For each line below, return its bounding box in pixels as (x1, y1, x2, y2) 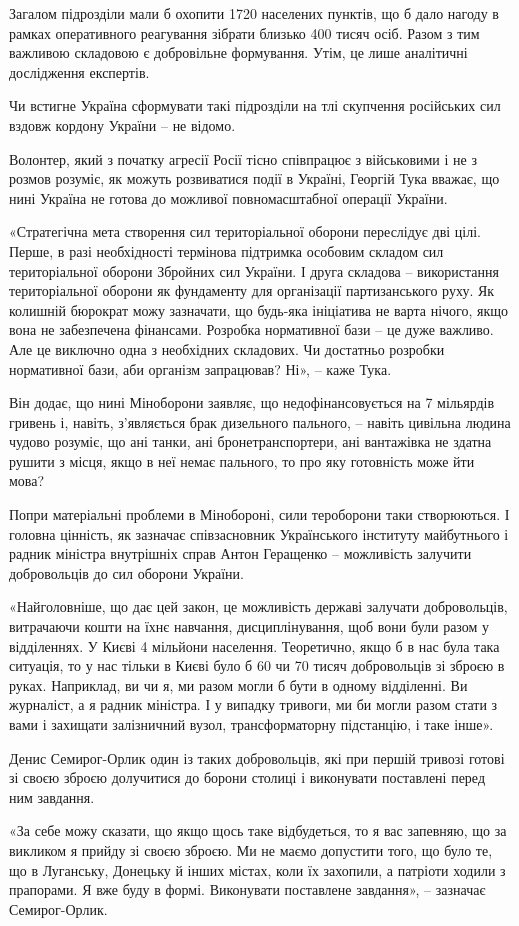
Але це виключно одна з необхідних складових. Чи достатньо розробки (9, 338, 445, 359)
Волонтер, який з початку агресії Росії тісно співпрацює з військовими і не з (9, 148, 477, 169)
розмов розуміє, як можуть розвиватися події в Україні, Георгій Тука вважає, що (9, 168, 500, 189)
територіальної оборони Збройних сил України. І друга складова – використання (9, 260, 499, 281)
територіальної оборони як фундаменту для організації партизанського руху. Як (9, 280, 495, 301)
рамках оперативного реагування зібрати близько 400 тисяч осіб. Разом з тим (9, 22, 480, 43)
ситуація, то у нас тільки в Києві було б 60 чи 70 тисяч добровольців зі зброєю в (9, 655, 505, 676)
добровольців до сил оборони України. (9, 562, 244, 583)
